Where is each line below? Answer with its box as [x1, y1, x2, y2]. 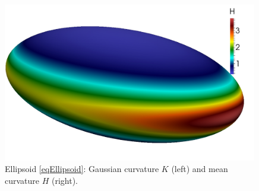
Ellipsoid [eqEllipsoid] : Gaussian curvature [5, 163, 159, 175]
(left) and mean [171, 163, 228, 175]
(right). [52, 174, 78, 186]
